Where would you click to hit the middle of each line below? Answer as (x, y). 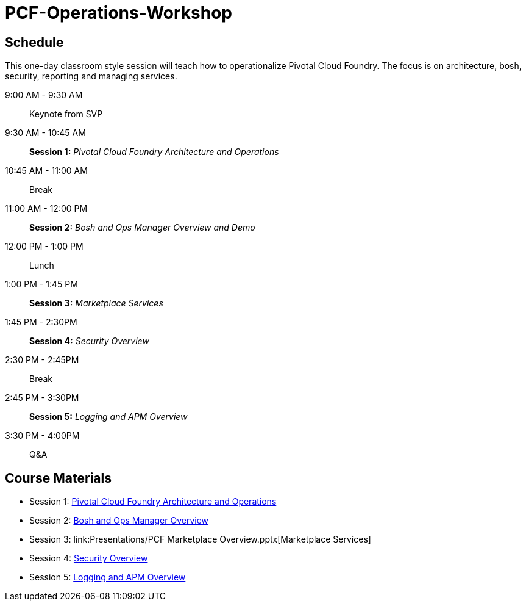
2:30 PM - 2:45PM (42, 360)
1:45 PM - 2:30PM (41, 322)
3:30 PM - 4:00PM (42, 436)
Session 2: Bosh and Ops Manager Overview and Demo (142, 228)
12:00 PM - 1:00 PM (44, 247)
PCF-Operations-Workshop (119, 13)
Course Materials (59, 478)
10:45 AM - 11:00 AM (46, 171)
